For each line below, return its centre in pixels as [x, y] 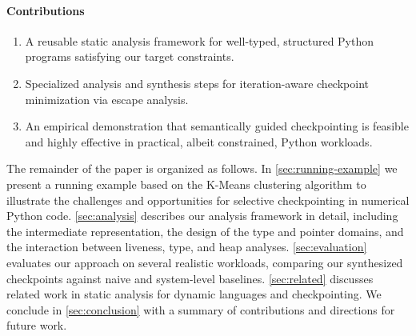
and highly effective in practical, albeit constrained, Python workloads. [199, 141]
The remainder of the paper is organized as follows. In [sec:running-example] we [202, 168]
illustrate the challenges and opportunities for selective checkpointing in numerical [208, 200]
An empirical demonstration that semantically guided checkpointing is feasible [217, 126]
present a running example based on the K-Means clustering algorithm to [186, 184]
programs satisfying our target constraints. [130, 56]
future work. [37, 325]
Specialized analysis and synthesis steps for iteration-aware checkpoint [197, 83]
